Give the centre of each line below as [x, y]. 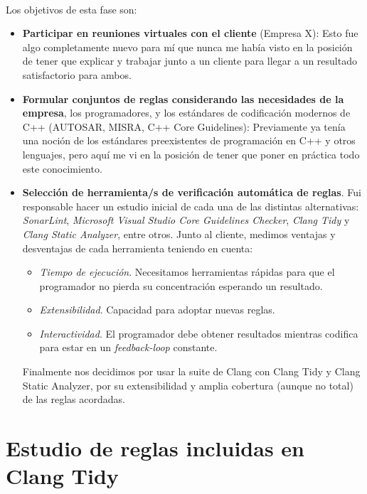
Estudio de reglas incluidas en [155, 448]
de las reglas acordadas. [74, 399]
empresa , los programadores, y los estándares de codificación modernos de [186, 113]
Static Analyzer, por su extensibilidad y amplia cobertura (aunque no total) [188, 385]
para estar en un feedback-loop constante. [128, 347]
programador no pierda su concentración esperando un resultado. [181, 285]
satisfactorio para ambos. [77, 74]
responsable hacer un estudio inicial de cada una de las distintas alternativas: [191, 206]
